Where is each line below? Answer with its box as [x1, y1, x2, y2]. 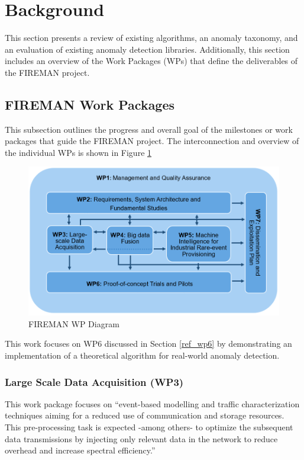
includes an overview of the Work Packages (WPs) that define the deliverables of [5, 55, 298, 67]
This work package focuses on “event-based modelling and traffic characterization [5, 397, 300, 410]
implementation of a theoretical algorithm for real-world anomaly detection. [5, 349, 280, 362]
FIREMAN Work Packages [5, 95, 175, 113]
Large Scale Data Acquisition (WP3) [5, 374, 184, 389]
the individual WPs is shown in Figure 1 [5, 146, 152, 158]
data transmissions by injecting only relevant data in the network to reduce [5, 432, 278, 445]
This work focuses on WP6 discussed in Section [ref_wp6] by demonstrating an [5, 337, 292, 350]
